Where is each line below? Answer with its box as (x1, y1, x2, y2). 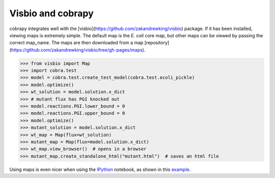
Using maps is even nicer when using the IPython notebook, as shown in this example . (9, 166, 191, 172)
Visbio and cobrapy (9, 8, 94, 19)
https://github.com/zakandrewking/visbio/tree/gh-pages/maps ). (11, 46, 146, 53)
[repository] (144, 40, 170, 46)
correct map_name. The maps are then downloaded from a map (9, 40, 144, 46)
